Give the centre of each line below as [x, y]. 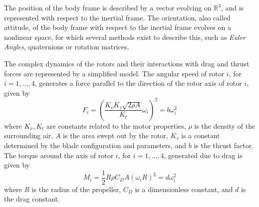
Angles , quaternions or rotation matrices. [67, 47]
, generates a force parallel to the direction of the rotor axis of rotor [138, 83]
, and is [233, 7]
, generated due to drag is [203, 155]
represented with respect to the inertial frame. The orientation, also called [117, 17]
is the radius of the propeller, [76, 189]
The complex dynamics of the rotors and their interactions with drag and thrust [127, 63]
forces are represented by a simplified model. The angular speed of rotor [114, 73]
